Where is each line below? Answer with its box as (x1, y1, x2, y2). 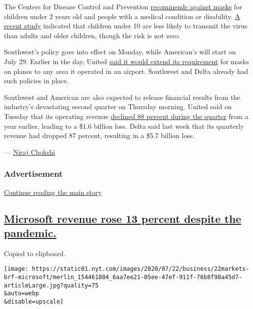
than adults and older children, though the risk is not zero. (4, 30, 181, 40)
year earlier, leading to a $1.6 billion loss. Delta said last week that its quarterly (4, 120, 244, 131)
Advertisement (4, 167, 63, 180)
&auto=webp (4, 290, 39, 297)
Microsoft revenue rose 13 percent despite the (4, 211, 241, 226)
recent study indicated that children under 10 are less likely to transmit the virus (4, 21, 248, 31)
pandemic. (4, 225, 57, 240)
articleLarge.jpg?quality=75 (4, 282, 99, 289)
